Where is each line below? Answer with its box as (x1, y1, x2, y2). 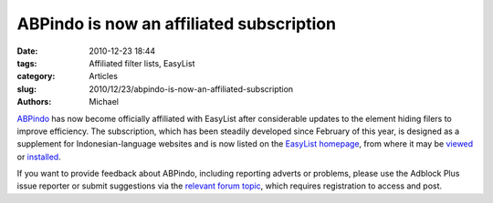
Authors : (16, 96, 52, 107)
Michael (89, 96, 119, 107)
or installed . (16, 151, 61, 162)
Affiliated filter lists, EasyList (89, 57, 195, 68)
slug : (16, 83, 37, 95)
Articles (89, 71, 119, 82)
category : (16, 71, 56, 82)
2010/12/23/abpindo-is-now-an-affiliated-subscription (89, 83, 294, 95)
